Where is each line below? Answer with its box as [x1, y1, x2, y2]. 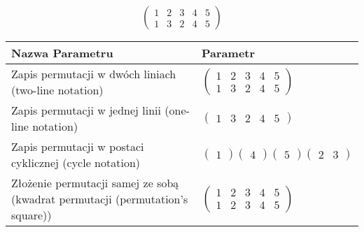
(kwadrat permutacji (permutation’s [11, 191, 188, 208]
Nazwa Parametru [11, 45, 113, 61]
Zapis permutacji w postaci [11, 138, 144, 155]
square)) [11, 207, 52, 224]
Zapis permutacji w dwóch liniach [11, 66, 176, 82]
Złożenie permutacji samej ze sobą [11, 175, 179, 191]
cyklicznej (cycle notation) [11, 154, 141, 171]
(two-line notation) [11, 82, 104, 99]
